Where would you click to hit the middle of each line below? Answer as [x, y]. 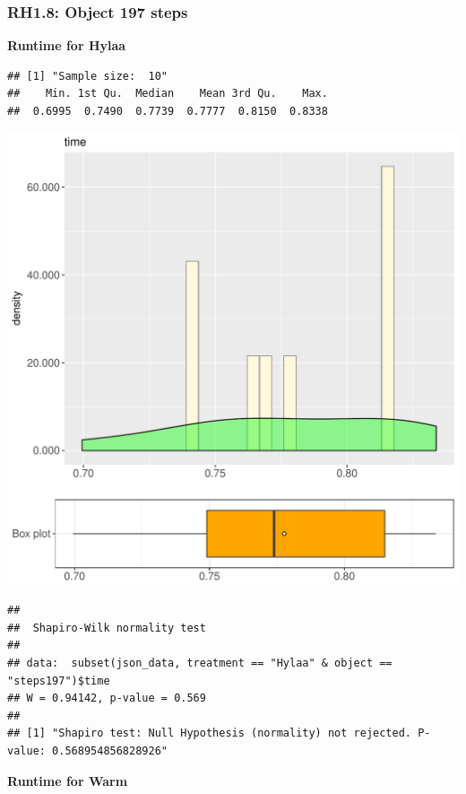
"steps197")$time [59, 681]
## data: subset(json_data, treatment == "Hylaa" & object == [200, 663]
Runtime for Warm [68, 780]
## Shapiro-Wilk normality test [107, 628]
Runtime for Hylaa [67, 45]
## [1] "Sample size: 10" [87, 76]
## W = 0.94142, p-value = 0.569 [107, 698]
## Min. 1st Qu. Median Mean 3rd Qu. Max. [168, 94]
